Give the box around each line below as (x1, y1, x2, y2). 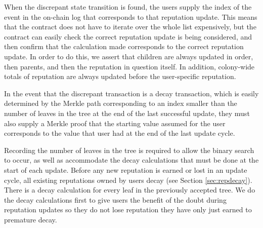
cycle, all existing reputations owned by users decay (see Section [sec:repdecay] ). (4, 174, 252, 185)
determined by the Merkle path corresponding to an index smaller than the (4, 98, 237, 108)
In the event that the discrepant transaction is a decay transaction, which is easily (4, 88, 259, 98)
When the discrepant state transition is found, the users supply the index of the (4, 2, 252, 12)
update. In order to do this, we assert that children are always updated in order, (4, 51, 253, 61)
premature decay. (4, 214, 57, 224)
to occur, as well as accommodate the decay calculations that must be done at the (4, 155, 259, 165)
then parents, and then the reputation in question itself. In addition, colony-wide (4, 61, 255, 71)
